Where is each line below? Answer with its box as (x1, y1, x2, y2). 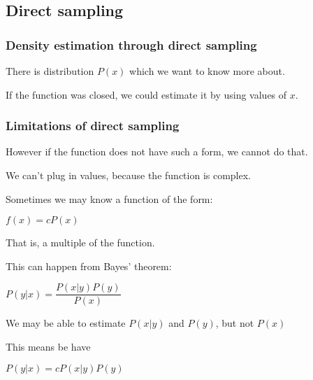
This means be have (6, 339, 91, 354)
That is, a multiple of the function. (6, 235, 155, 250)
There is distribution (6, 64, 94, 78)
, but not (215, 316, 254, 330)
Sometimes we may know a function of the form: (6, 191, 213, 206)
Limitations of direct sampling (6, 117, 180, 134)
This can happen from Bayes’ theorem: (6, 258, 172, 273)
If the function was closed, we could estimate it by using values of (6, 87, 287, 101)
